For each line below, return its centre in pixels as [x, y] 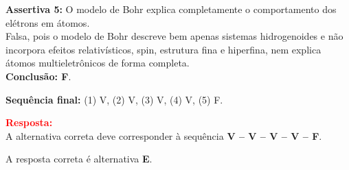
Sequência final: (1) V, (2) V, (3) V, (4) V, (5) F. [114, 99]
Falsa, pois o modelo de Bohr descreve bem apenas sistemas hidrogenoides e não [174, 36]
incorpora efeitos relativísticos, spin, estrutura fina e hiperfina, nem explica [164, 49]
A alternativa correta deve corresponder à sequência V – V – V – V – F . [164, 135]
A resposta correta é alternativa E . [79, 159]
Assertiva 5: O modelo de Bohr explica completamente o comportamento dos [171, 9]
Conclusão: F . [38, 76]
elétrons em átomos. [48, 22]
